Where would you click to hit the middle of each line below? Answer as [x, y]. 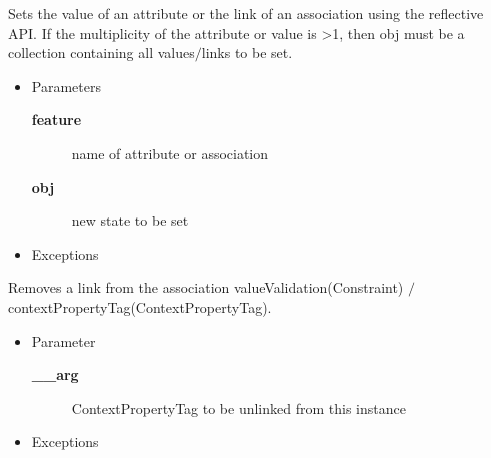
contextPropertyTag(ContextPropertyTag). [140, 306]
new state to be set [130, 220]
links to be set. [247, 52]
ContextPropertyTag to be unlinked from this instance [238, 407]
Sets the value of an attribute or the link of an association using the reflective [246, 13]
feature [56, 119]
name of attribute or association [170, 152]
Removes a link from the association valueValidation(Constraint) [206, 287]
